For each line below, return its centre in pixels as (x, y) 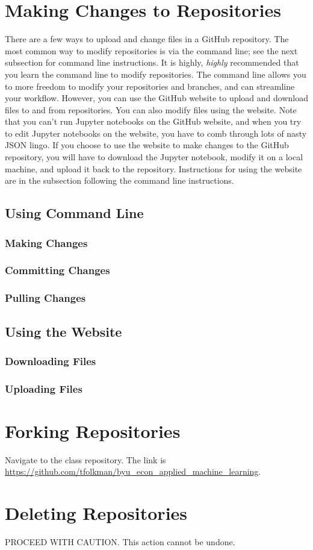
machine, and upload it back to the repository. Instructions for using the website (153, 168)
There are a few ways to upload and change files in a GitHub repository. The (147, 39)
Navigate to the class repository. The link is (85, 459)
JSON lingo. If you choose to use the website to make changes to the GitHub (147, 145)
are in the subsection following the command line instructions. (119, 180)
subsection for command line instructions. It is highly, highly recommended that (152, 62)
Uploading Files (44, 388)
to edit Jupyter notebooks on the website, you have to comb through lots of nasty (156, 133)
